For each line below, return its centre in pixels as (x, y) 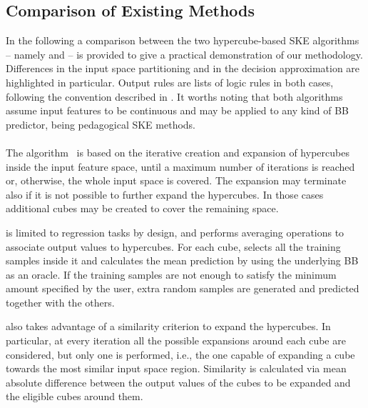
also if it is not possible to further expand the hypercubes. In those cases (165, 194)
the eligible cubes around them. (75, 396)
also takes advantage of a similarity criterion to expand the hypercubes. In (168, 326)
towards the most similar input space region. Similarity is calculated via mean (176, 368)
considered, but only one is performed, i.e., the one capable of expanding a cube (180, 354)
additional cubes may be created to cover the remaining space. (142, 208)
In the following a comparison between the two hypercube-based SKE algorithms (183, 40)
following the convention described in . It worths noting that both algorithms (174, 96)
